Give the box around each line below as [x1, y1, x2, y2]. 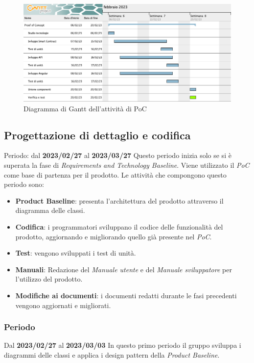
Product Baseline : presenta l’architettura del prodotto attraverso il [15, 195, 224, 206]
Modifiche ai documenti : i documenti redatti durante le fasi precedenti [15, 290, 237, 300]
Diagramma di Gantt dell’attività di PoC [23, 103, 147, 113]
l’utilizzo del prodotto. [15, 274, 83, 284]
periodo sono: [4, 179, 44, 189]
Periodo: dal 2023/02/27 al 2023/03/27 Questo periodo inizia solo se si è [4, 150, 231, 160]
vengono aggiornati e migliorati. [15, 300, 111, 310]
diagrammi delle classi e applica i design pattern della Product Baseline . [4, 350, 220, 360]
